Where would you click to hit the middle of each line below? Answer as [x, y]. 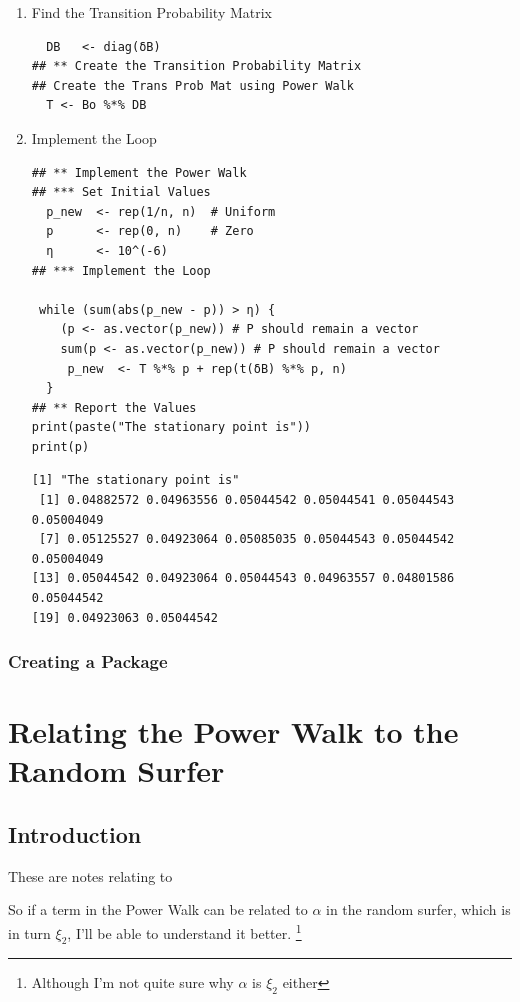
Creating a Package [88, 661]
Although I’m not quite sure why [132, 982]
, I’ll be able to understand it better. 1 [184, 931]
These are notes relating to [90, 875]
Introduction [75, 834]
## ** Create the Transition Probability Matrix [196, 66]
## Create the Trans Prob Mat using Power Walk [192, 85]
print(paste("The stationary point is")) [171, 427]
